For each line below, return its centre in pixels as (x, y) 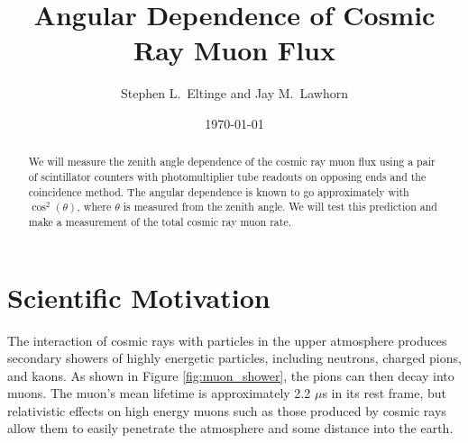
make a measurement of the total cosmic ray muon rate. (160, 221)
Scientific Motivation (139, 297)
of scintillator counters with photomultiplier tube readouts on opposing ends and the (227, 176)
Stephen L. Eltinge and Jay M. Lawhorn (234, 93)
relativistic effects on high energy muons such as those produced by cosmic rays (227, 410)
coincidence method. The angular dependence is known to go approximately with (219, 191)
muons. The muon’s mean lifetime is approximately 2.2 (159, 393)
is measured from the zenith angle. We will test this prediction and (280, 207)
